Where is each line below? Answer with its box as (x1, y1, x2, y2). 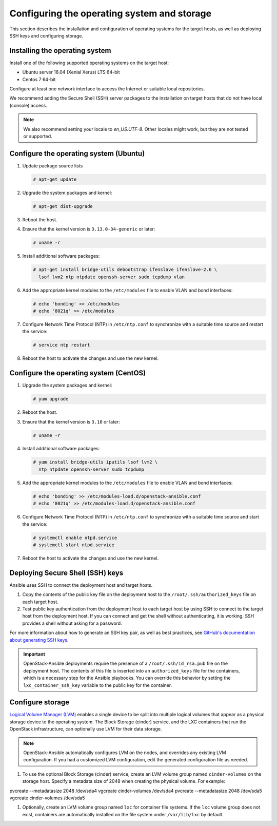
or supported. (23, 133, 52, 139)
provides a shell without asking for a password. (22, 620, 123, 626)
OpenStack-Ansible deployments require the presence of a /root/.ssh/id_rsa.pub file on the (23, 660, 228, 667)
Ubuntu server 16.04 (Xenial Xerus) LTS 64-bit (22, 69, 120, 75)
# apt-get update (33, 176, 77, 182)
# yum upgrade (33, 396, 69, 402)
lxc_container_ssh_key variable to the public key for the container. (23, 682, 172, 688)
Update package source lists (22, 162, 83, 169)
